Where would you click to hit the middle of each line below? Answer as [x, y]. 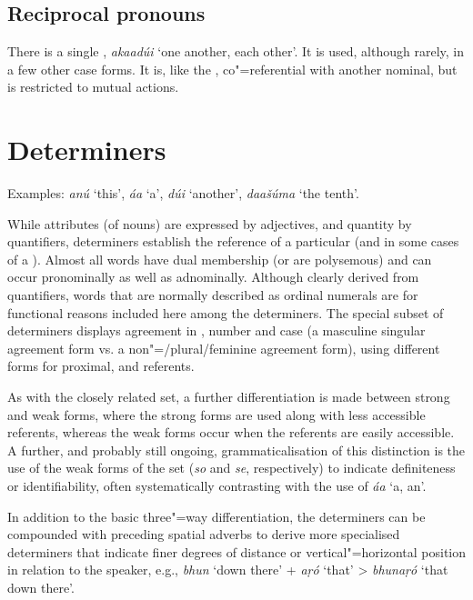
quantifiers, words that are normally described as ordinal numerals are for [213, 295]
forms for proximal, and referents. [101, 366]
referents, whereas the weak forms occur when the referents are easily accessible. [231, 432]
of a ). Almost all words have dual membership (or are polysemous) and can [220, 259]
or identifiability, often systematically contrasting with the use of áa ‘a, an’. [217, 486]
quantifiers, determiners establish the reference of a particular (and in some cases [233, 241]
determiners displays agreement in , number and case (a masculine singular [216, 330]
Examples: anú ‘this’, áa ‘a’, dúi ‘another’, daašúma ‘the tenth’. [183, 193]
